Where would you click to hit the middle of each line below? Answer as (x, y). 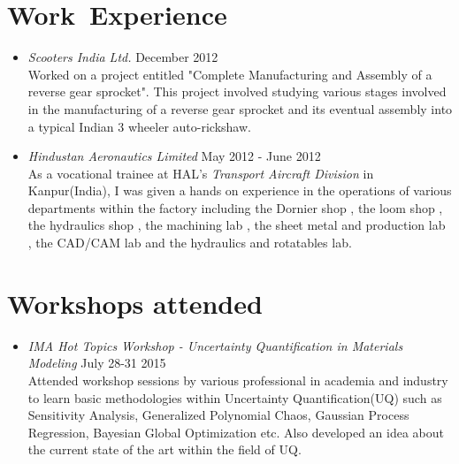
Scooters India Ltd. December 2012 (123, 57)
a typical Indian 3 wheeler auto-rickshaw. (139, 126)
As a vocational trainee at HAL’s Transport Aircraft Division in (201, 173)
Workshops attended (135, 303)
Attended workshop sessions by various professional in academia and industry (238, 380)
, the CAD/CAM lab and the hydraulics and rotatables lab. (190, 243)
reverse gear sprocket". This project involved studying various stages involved (237, 91)
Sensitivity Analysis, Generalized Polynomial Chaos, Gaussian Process (218, 415)
